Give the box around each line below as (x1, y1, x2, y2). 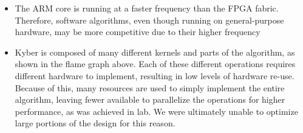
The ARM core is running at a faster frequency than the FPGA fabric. (15, 2, 279, 14)
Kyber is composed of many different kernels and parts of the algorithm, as (15, 45, 295, 58)
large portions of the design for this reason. (15, 117, 175, 129)
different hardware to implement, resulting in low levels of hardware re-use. (15, 69, 294, 82)
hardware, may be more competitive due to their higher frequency (15, 25, 260, 38)
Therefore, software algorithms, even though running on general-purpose (15, 13, 284, 26)
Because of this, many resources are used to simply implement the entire (15, 81, 285, 94)
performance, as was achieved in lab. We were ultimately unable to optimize (15, 105, 298, 117)
